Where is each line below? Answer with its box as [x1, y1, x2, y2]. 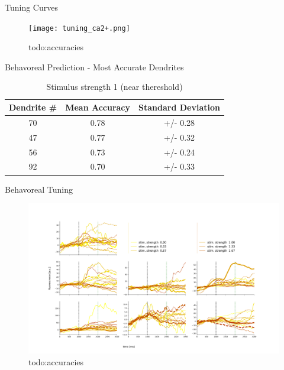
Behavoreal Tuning [5, 183, 73, 195]
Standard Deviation [138, 101, 220, 113]
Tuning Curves [5, 1, 58, 13]
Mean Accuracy [65, 101, 131, 113]
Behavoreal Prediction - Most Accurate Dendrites [5, 60, 184, 73]
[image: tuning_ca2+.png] [28, 24, 130, 33]
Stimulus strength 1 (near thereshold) [46, 80, 183, 93]
